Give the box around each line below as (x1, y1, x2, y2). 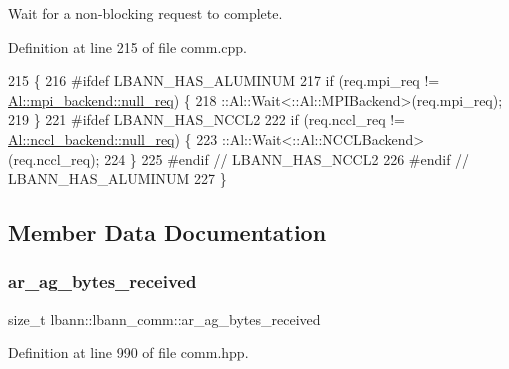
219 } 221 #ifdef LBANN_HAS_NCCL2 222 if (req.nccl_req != (8, 109, 405, 130)
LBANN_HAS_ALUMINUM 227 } (8, 168, 227, 189)
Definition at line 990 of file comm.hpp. (8, 342, 249, 363)
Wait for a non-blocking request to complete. (8, 3, 283, 23)
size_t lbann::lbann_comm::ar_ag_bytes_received (8, 308, 321, 329)
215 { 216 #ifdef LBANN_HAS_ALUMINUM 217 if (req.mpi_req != (8, 70, 440, 91)
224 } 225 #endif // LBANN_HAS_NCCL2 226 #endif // (104, 148, 470, 169)
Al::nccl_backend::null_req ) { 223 (8, 128, 218, 149)
